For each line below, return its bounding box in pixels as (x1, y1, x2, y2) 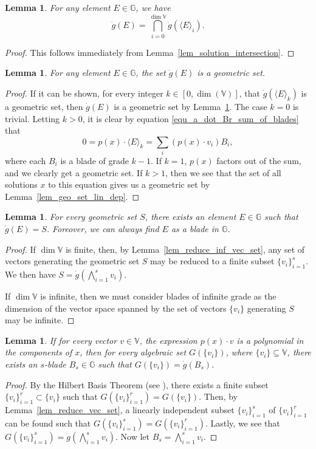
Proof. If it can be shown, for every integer (5, 86, 163, 99)
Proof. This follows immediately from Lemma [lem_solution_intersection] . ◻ (5, 46, 295, 58)
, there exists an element (145, 210, 236, 223)
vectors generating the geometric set (5, 255, 140, 267)
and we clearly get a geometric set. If (5, 166, 143, 179)
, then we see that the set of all (165, 166, 281, 179)
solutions (5, 178, 38, 191)
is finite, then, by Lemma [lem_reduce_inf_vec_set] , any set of (65, 242, 305, 255)
